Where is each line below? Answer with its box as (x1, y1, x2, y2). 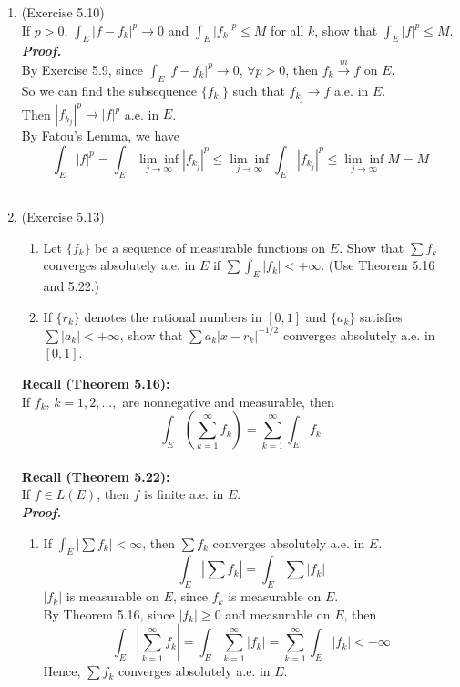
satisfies (359, 307, 403, 326)
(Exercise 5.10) (21, 3, 105, 21)
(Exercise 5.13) (21, 207, 105, 226)
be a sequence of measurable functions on (95, 237, 326, 256)
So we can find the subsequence (21, 80, 198, 99)
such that (232, 80, 285, 99)
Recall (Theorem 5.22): (21, 466, 170, 485)
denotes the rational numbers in (84, 307, 262, 326)
